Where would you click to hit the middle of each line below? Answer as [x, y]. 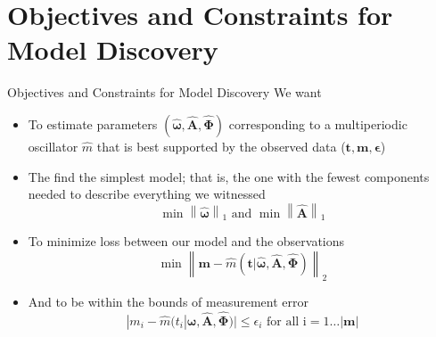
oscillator [53, 146]
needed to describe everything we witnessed [147, 194]
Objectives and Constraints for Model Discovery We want [165, 92]
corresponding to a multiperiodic [318, 123]
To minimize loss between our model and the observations [186, 241]
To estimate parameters [93, 123]
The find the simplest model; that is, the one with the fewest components [229, 176]
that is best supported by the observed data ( [221, 146]
